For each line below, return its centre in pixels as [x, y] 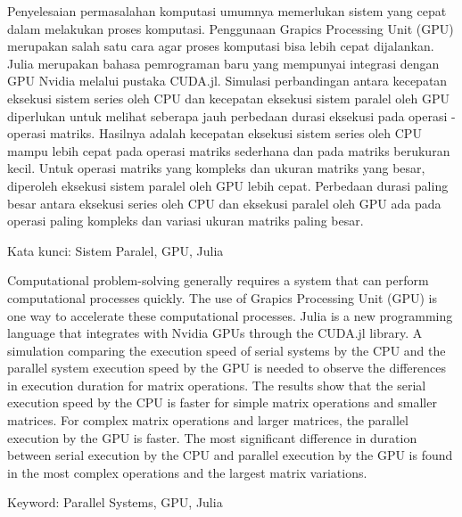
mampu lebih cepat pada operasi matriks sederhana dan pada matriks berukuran [229, 150]
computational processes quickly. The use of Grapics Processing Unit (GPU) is [222, 297]
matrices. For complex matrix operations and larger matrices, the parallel [208, 420]
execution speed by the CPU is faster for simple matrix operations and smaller [222, 402]
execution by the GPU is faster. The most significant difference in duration [212, 437]
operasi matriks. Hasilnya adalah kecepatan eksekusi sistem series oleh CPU [214, 133]
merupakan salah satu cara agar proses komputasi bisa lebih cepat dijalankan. [221, 46]
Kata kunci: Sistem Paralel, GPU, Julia [115, 250]
